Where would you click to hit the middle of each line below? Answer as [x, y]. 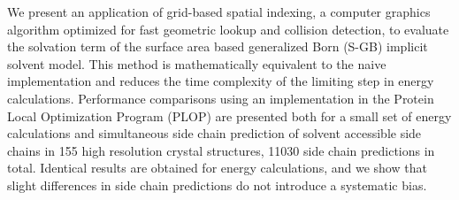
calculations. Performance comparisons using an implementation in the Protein [221, 98]
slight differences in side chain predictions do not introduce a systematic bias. [217, 185]
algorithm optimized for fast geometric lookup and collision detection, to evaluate [228, 29]
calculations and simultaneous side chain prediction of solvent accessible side [214, 133]
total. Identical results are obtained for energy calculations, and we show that [217, 168]
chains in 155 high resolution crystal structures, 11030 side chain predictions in [221, 150]
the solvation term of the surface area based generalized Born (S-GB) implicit [218, 46]
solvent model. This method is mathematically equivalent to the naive [197, 63]
